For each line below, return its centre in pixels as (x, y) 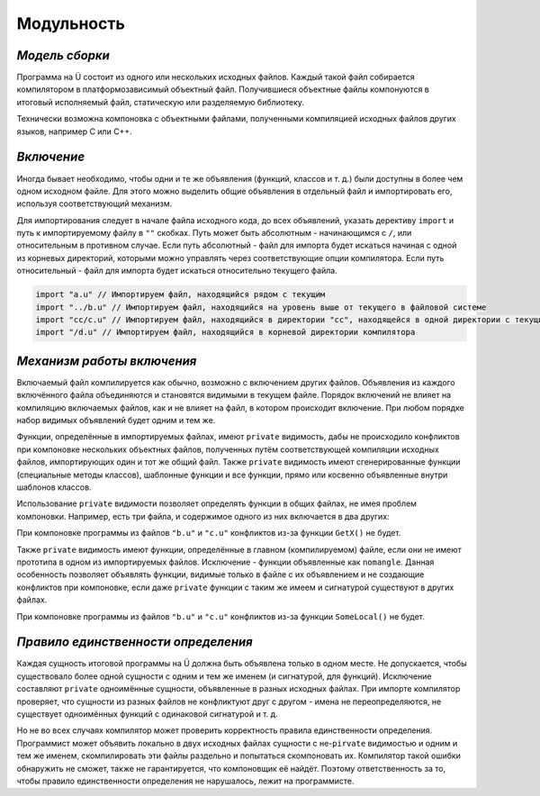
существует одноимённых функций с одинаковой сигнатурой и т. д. (147, 714)
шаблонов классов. (54, 487)
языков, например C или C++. (74, 131)
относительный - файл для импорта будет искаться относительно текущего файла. (177, 271)
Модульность (71, 23)
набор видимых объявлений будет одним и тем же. (116, 421)
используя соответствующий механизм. (94, 204)
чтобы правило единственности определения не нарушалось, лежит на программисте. (185, 781)
